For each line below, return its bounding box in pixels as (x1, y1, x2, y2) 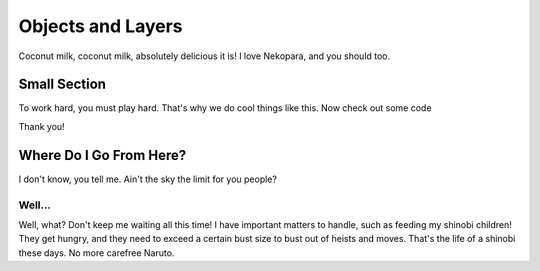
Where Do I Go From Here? (18, 146, 187, 164)
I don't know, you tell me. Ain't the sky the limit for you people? (18, 173, 277, 185)
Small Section (18, 76, 107, 93)
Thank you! (18, 120, 65, 132)
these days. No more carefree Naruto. (18, 246, 175, 259)
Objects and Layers (18, 15, 184, 37)
